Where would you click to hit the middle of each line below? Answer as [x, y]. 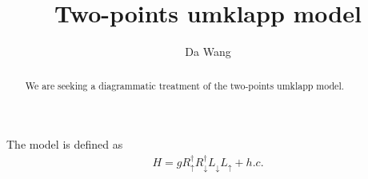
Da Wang [208, 52]
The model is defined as [65, 144]
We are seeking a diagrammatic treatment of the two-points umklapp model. [185, 85]
